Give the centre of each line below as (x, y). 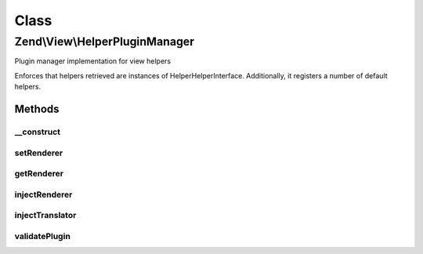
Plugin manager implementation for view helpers (93, 61)
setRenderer (39, 153)
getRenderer (39, 174)
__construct (38, 132)
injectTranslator (45, 216)
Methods (37, 109)
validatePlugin (42, 236)
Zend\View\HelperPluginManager (105, 42)
